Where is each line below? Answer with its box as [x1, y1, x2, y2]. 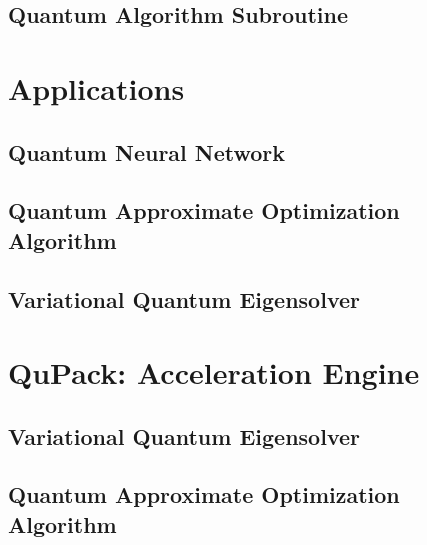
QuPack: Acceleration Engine [8, 352, 420, 393]
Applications [8, 67, 185, 108]
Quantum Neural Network [8, 136, 286, 167]
